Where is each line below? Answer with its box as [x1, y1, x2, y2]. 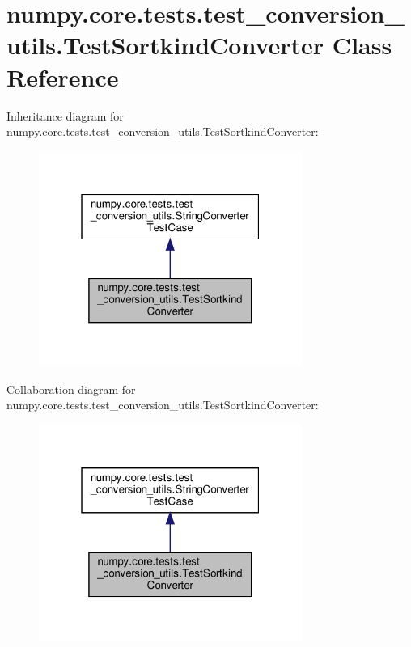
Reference [6, 60, 119, 93]
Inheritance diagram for [6, 107, 124, 124]
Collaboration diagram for [6, 380, 136, 397]
